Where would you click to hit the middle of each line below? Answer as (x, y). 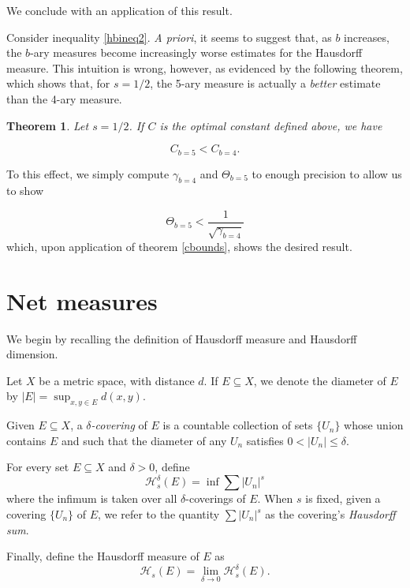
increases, (367, 37)
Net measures (82, 300)
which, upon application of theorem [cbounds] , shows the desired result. (179, 246)
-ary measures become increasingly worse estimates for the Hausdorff (196, 52)
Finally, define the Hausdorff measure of (103, 556)
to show (25, 191)
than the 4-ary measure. (64, 98)
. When (275, 498)
